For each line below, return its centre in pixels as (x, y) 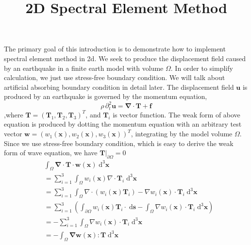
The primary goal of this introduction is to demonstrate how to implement (115, 49)
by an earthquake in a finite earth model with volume (84, 68)
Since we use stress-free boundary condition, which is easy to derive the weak (119, 143)
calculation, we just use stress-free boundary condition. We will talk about (115, 77)
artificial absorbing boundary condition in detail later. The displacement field (119, 87)
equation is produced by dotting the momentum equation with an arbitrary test (123, 124)
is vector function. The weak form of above (176, 114)
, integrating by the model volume (182, 134)
